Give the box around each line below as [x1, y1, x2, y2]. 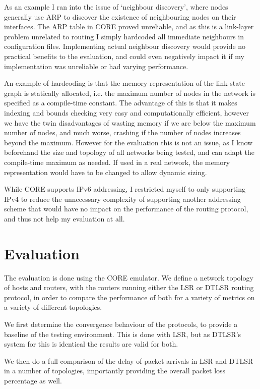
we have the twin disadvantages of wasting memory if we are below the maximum [4, 117, 256, 128]
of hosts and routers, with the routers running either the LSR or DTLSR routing [4, 282, 254, 293]
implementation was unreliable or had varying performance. [4, 61, 188, 71]
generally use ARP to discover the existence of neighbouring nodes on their [4, 11, 236, 22]
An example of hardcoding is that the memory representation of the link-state [4, 78, 245, 88]
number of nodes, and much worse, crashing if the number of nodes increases [4, 127, 241, 138]
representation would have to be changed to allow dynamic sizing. [4, 166, 207, 177]
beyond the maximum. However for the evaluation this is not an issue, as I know [4, 137, 253, 147]
